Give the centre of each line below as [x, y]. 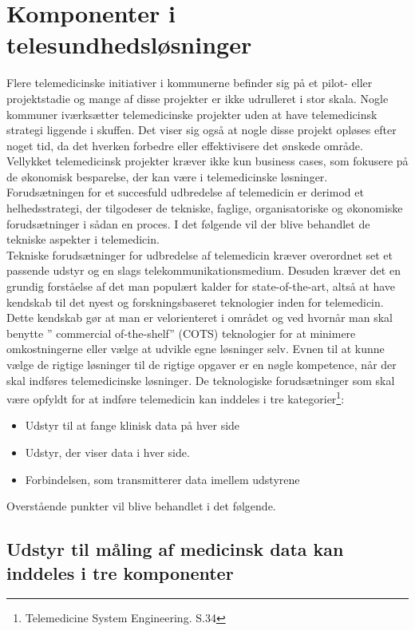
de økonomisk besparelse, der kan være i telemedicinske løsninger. [167, 176]
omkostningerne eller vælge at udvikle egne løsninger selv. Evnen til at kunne [196, 349]
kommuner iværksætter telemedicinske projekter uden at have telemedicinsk [192, 114]
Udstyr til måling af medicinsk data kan [175, 549]
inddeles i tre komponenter [120, 572]
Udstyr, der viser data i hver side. [107, 452]
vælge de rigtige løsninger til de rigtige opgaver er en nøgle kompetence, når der [202, 364]
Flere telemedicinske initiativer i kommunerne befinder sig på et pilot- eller [190, 83]
